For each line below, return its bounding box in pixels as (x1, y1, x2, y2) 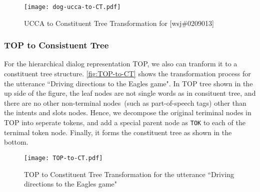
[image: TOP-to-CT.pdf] (24, 154, 103, 162)
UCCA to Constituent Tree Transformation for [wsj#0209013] (24, 17, 214, 28)
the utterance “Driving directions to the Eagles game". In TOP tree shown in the (4, 78, 253, 88)
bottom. (4, 137, 28, 147)
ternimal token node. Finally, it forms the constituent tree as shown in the (4, 127, 232, 137)
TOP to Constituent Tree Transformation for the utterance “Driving (24, 169, 234, 179)
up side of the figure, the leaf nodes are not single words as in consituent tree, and (4, 88, 256, 98)
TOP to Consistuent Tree (4, 39, 109, 51)
